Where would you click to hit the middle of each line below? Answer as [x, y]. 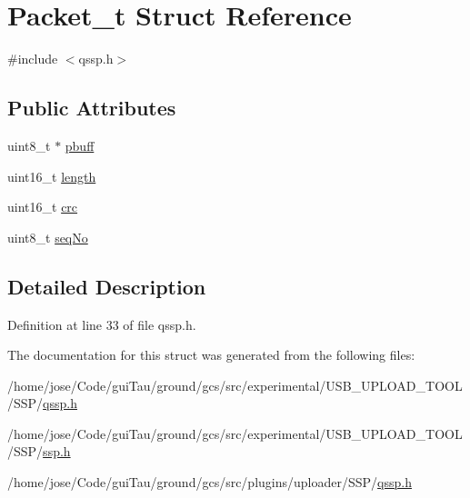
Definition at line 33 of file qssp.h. [102, 324]
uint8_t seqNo [48, 237]
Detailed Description [107, 286]
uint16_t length [52, 176]
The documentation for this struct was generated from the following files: [211, 355]
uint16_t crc [43, 207]
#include [33, 59]
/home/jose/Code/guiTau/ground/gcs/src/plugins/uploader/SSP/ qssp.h [210, 482]
